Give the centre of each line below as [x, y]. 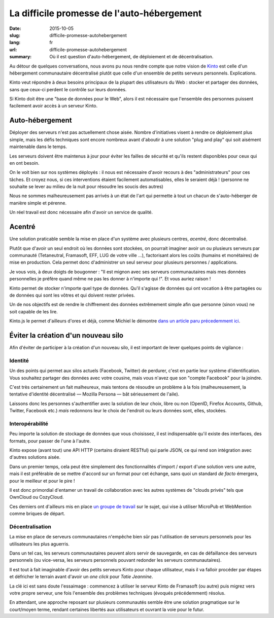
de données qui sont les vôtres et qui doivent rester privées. [72, 295]
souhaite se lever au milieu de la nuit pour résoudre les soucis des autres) [86, 187]
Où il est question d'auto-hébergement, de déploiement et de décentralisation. [131, 57]
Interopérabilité [29, 423]
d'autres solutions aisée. [35, 457]
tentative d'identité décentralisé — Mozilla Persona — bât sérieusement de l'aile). [94, 394]
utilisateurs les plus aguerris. [39, 544]
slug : [15, 35]
